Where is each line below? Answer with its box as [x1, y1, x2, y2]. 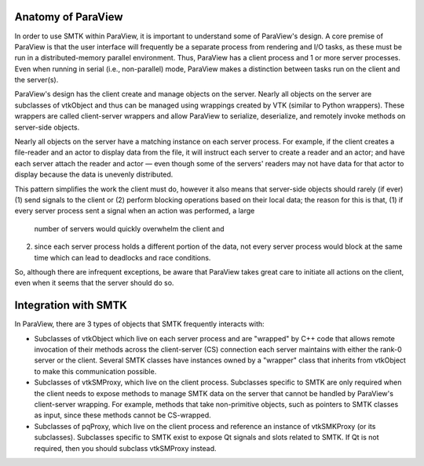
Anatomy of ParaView [14, 10, 123, 24]
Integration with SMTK [14, 299, 127, 312]
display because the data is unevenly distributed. [14, 169, 174, 180]
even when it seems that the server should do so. [14, 279, 174, 288]
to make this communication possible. [34, 366, 157, 376]
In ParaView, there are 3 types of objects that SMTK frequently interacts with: [14, 319, 265, 329]
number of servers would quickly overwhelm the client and [34, 224, 225, 233]
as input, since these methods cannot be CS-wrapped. [34, 410, 211, 420]
